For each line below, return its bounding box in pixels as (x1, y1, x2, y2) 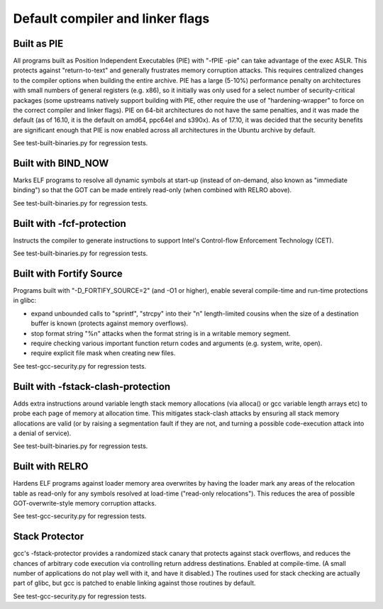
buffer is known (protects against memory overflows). (30, 319, 188, 328)
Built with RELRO (13, 461, 89, 473)
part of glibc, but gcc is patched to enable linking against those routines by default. (13, 579, 256, 588)
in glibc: (13, 296, 37, 305)
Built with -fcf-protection (13, 217, 127, 230)
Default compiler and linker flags (13, 11, 210, 26)
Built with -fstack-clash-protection (13, 380, 171, 393)
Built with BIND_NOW (13, 157, 109, 169)
